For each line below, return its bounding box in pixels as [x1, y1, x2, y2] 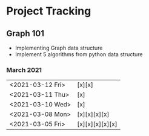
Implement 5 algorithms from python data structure [15, 51, 143, 58]
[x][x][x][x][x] [76, 120, 118, 128]
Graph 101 [6, 28, 44, 39]
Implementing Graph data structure [15, 44, 103, 51]
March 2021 [6, 65, 42, 74]
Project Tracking [6, 4, 91, 18]
